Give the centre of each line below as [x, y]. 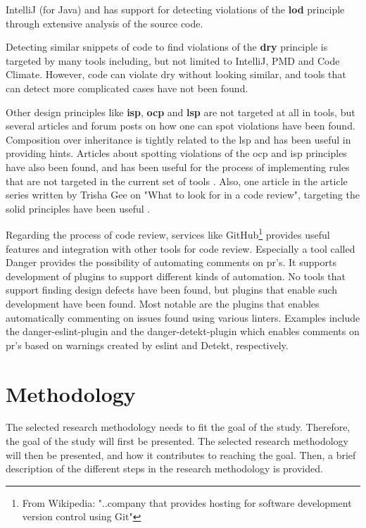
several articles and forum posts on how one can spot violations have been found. [181, 126]
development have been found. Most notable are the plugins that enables [163, 303]
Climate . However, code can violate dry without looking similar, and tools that [176, 74]
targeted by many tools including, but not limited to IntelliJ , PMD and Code [173, 60]
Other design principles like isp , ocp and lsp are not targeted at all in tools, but [181, 112]
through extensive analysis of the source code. [105, 23]
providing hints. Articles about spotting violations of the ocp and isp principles [176, 153]
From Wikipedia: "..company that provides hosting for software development [187, 502]
